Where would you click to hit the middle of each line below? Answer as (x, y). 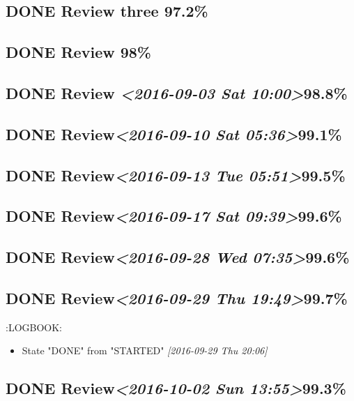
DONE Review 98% (78, 52)
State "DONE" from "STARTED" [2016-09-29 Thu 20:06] (145, 350)
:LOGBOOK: (34, 327)
